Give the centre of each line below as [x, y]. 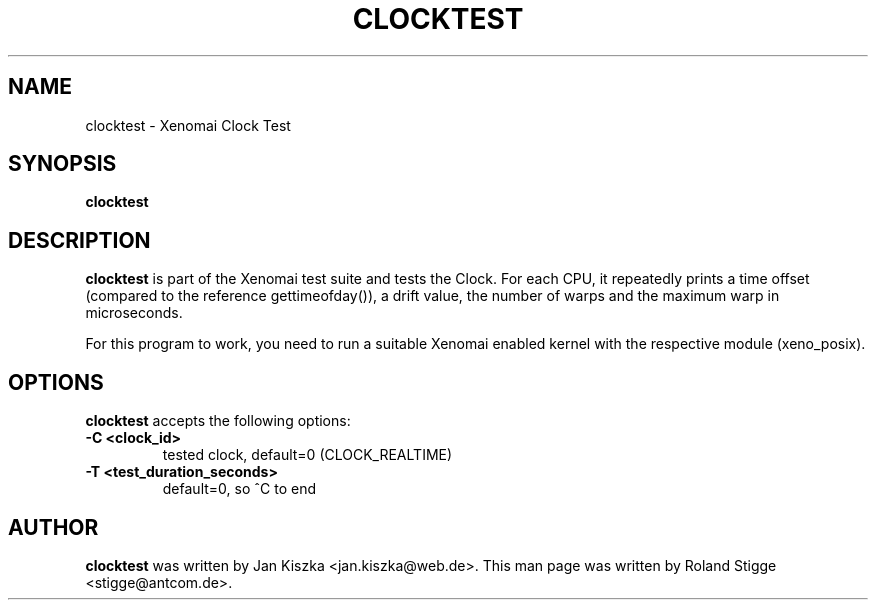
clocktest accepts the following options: [218, 421]
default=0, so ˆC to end [239, 489]
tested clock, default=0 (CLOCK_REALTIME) [307, 455]
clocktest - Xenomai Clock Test [188, 125]
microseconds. [134, 313]
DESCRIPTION [79, 240]
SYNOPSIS [62, 164]
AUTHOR [53, 527]
